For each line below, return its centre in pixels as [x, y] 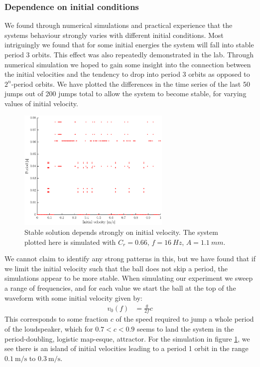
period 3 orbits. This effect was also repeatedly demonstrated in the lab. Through [129, 54]
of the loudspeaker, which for [49, 328]
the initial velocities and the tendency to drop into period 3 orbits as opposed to [127, 74]
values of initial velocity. [41, 103]
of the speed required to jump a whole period [185, 319]
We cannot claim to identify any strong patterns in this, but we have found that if [130, 259]
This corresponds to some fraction [57, 319]
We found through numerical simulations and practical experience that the [119, 25]
